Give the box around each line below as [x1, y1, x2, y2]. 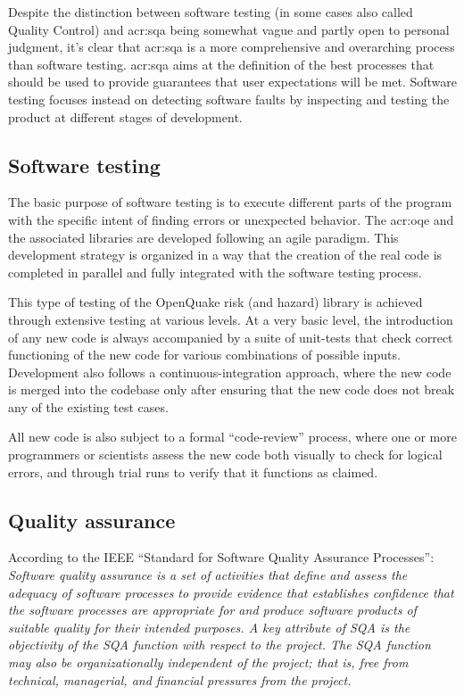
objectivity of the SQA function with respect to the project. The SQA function [8, 635, 431, 654]
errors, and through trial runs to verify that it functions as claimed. [8, 462, 378, 481]
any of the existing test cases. [8, 397, 169, 416]
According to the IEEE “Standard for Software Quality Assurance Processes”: [8, 548, 435, 567]
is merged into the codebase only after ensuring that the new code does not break [8, 380, 455, 399]
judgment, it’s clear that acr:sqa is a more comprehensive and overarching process [8, 37, 455, 56]
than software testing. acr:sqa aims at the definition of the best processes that [8, 54, 435, 73]
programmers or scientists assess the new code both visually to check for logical [8, 445, 443, 464]
